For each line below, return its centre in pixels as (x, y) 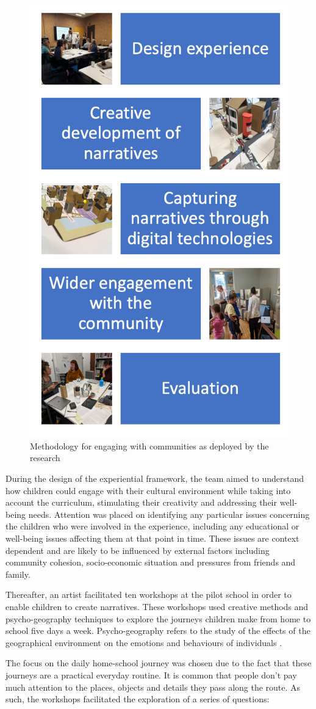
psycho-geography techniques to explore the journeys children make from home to (158, 618)
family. (18, 574)
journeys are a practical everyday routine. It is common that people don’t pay (151, 674)
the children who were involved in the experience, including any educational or (153, 526)
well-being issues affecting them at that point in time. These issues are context (153, 538)
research (45, 458)
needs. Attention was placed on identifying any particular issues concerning (169, 514)
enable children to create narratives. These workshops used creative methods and (157, 606)
